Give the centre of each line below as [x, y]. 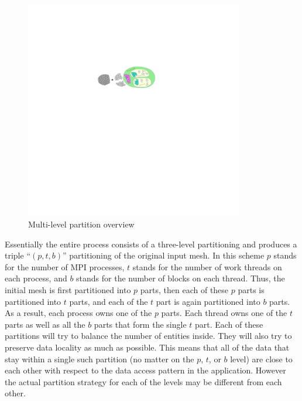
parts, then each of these [184, 289]
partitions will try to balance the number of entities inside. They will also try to [148, 336]
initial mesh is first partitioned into [68, 289]
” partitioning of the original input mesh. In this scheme [164, 255]
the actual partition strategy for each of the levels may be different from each [143, 381]
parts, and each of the [109, 301]
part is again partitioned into [208, 301]
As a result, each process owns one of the [78, 313]
